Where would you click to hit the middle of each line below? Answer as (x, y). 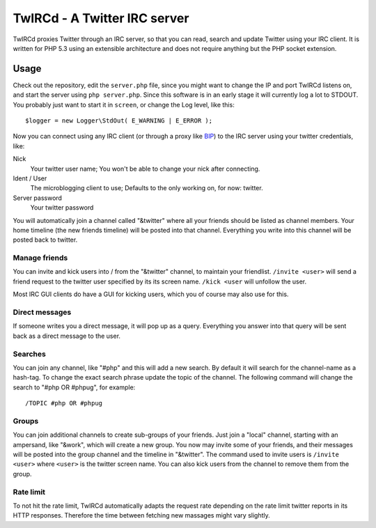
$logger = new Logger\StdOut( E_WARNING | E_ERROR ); (119, 121)
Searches (30, 354)
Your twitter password (62, 208)
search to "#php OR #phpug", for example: (74, 387)
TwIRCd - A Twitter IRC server (101, 18)
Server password (38, 198)
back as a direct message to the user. (67, 336)
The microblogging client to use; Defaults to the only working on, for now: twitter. (147, 188)
